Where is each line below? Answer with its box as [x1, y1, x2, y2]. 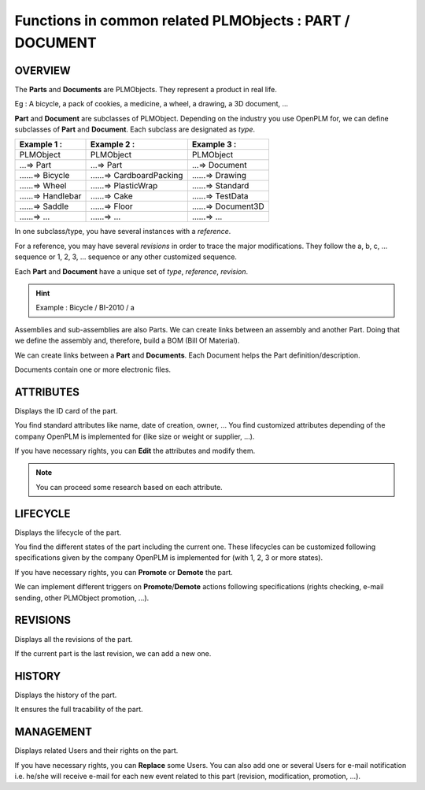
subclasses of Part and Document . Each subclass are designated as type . [14, 124, 256, 134]
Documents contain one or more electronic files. [14, 365, 172, 374]
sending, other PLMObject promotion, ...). [14, 593, 150, 603]
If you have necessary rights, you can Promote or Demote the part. [14, 567, 234, 577]
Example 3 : [191, 139, 237, 150]
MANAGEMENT [14, 725, 92, 739]
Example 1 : [19, 139, 63, 150]
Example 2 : [90, 139, 135, 150]
